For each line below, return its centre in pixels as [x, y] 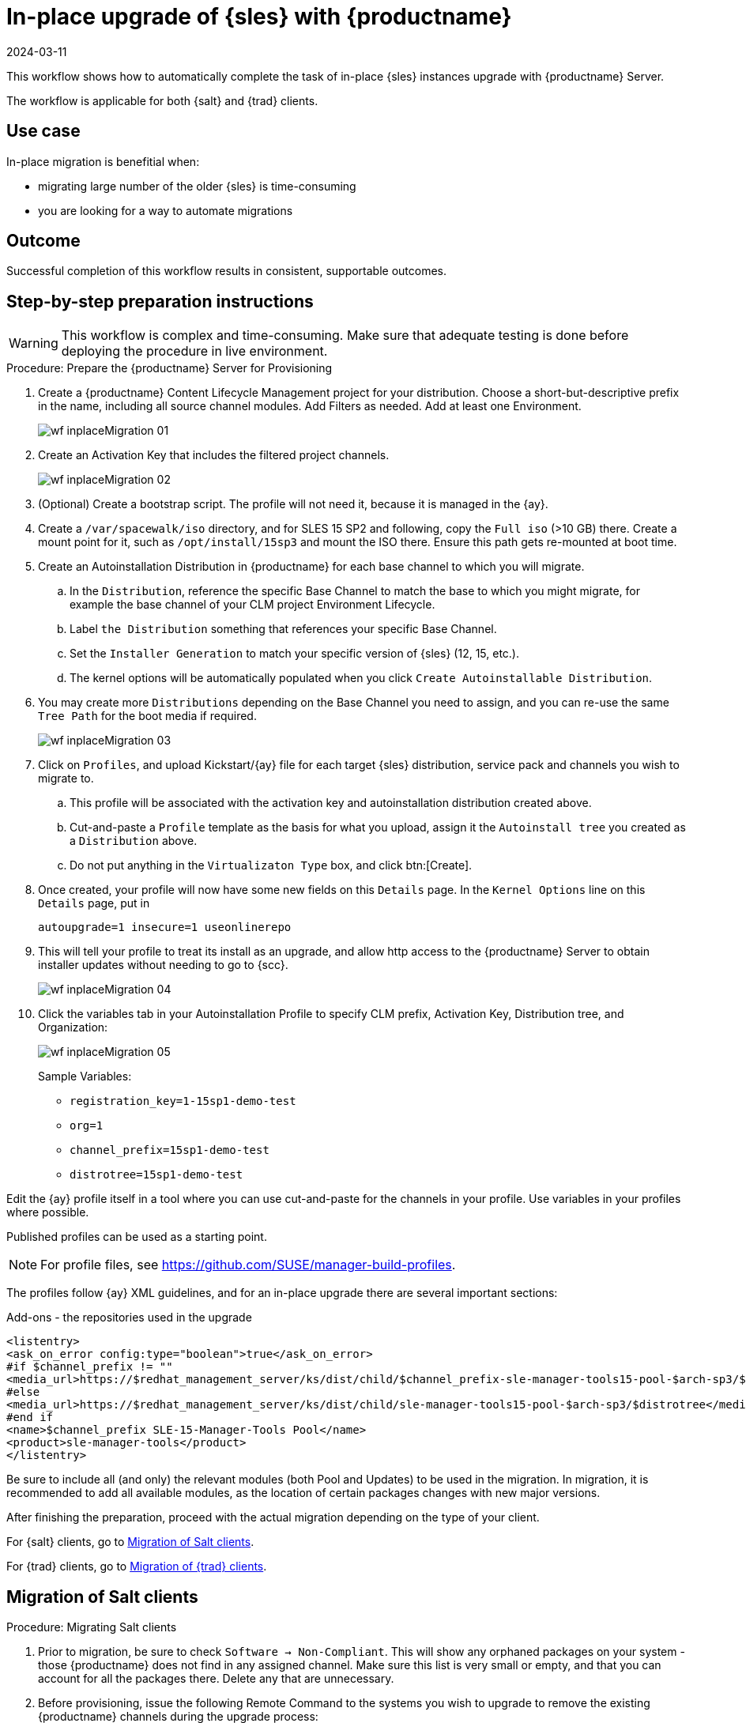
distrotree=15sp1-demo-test [156, 1175]
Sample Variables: [85, 1076]
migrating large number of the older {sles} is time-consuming [197, 186]
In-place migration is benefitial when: [103, 161]
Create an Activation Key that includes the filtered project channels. [214, 455]
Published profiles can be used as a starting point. [137, 1237]
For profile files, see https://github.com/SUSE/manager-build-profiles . [248, 1265]
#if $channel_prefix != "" [90, 1367]
